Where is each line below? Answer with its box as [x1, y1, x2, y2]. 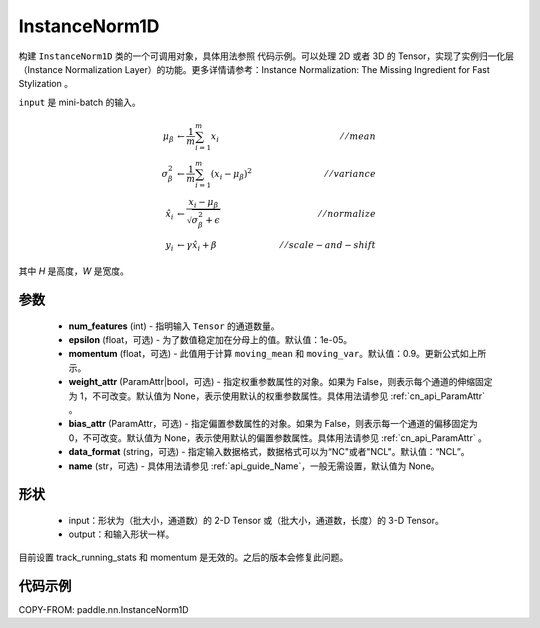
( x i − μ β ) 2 [210, 166, 252, 182]
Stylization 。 [18, 78, 74, 90]
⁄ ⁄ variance [325, 168, 377, 179]
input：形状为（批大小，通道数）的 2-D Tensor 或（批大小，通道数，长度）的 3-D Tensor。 [68, 514, 444, 526]
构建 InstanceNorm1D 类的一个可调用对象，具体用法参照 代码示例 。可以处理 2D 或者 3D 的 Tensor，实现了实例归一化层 [18, 50, 515, 62]
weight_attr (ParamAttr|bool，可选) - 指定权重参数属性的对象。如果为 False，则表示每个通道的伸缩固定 [68, 376, 493, 388]
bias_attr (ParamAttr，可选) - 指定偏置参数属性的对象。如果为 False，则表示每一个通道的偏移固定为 [68, 418, 479, 430]
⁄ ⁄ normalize [318, 208, 377, 220]
